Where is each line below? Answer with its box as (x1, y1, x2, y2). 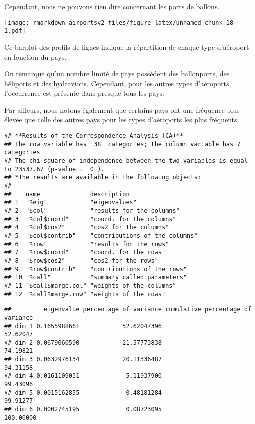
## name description (4, 190, 130, 198)
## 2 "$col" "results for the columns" (4, 207, 180, 214)
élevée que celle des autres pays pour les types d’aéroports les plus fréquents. (4, 114, 239, 125)
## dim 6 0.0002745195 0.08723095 (4, 406, 162, 413)
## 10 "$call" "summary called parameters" (4, 274, 187, 281)
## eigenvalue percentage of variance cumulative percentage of (4, 306, 251, 313)
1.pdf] (4, 27, 26, 35)
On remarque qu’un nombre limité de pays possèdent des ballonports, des (4, 68, 230, 79)
